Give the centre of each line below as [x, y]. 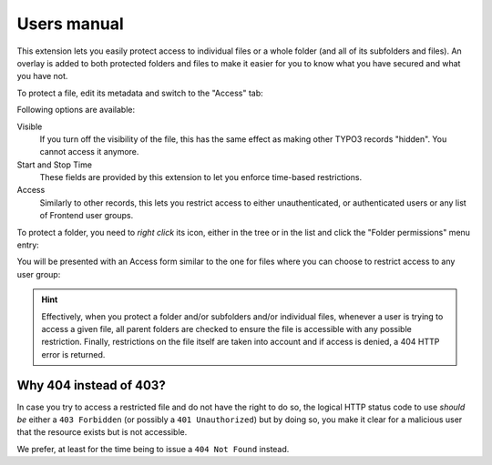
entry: [28, 245]
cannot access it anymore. [89, 152]
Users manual [71, 24]
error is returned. [73, 354]
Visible [30, 126]
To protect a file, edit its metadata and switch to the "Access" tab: [140, 93]
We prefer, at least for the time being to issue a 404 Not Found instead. [153, 449]
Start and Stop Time [55, 165]
